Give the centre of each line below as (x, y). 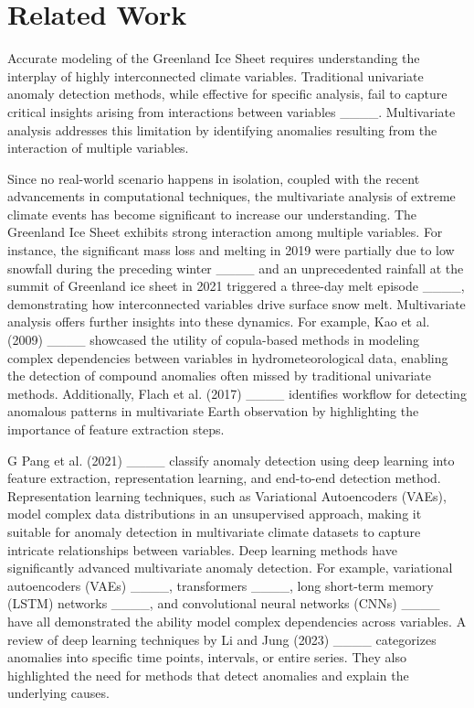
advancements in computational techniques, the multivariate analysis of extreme (232, 196)
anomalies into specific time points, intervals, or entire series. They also (207, 657)
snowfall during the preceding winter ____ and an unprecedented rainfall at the (236, 268)
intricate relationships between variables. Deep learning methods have (202, 549)
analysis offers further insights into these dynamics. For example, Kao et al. (219, 322)
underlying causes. (58, 693)
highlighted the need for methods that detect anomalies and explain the (208, 675)
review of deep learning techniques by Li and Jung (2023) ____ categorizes (222, 639)
